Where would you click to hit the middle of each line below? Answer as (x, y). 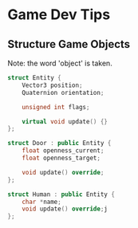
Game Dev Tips (59, 15)
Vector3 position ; (52, 85)
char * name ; (41, 202)
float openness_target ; (61, 158)
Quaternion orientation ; (63, 92)
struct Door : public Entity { (59, 143)
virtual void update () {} (65, 121)
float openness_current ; (63, 151)
